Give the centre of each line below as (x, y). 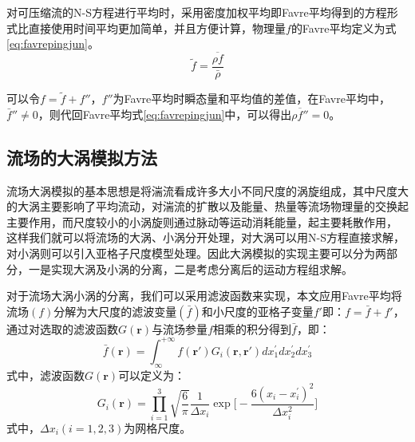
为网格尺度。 (158, 427)
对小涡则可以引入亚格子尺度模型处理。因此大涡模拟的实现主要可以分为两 (196, 253)
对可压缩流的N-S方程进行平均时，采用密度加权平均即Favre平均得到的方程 (197, 12)
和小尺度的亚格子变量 (257, 311)
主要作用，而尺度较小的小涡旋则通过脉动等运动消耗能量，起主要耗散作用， (202, 221)
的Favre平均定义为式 (344, 28)
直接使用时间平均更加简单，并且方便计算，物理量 (157, 28)
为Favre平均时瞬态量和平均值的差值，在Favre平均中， (251, 99)
